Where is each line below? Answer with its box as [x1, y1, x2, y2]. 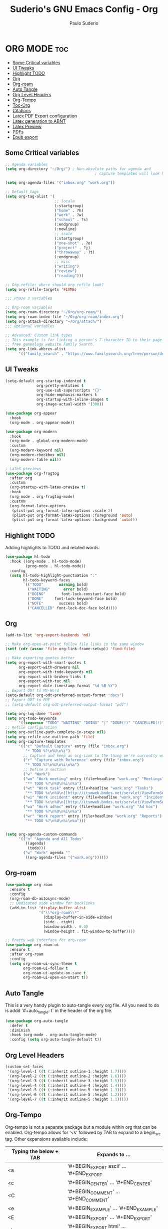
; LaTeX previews [5, 466, 41, 471]
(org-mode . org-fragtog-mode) [9, 494, 75, 499]
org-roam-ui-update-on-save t [23, 970, 86, 975]
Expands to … [96, 1151, 131, 1158]
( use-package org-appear [5, 411, 57, 416]
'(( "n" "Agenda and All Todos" [18, 836, 84, 842]
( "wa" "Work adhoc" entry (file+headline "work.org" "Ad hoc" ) [23, 804, 157, 809]
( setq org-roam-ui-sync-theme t [9, 961, 77, 966]
